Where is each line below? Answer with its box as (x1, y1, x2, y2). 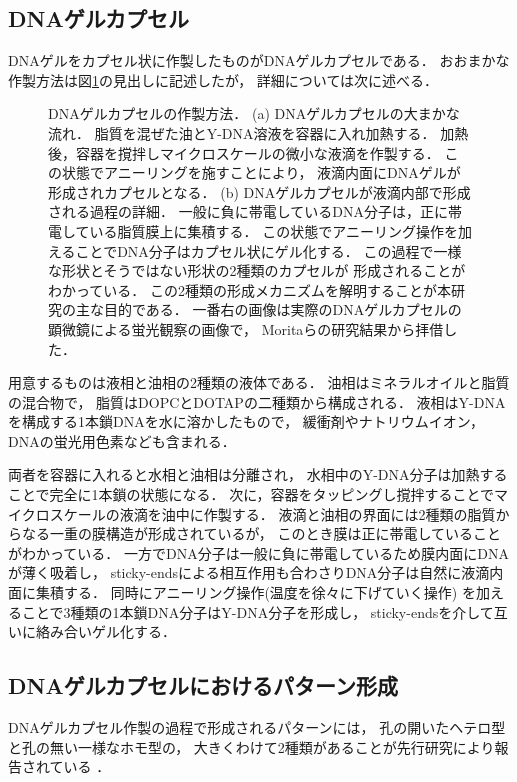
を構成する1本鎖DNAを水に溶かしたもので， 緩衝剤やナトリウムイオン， (8, 411, 485, 432)
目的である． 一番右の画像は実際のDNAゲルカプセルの (103, 299, 462, 320)
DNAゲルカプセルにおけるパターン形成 (8, 670, 398, 701)
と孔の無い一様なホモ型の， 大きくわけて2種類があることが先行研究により (8, 736, 495, 757)
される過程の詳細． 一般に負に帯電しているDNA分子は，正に (48, 201, 448, 222)
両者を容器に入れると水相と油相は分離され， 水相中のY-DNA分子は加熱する (8, 464, 508, 485)
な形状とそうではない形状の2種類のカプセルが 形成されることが (48, 260, 466, 281)
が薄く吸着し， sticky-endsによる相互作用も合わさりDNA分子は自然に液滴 (8, 562, 490, 583)
